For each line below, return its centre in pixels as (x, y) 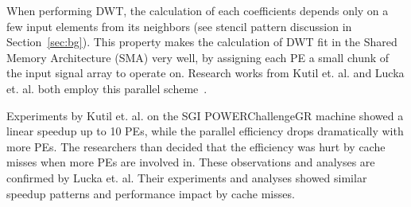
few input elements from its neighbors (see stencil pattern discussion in (179, 26)
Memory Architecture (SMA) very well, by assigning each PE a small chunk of (198, 57)
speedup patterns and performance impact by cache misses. (151, 193)
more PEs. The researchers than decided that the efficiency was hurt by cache (196, 146)
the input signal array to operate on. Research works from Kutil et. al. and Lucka (205, 73)
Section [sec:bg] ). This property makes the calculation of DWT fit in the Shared (202, 42)
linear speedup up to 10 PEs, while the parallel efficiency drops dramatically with (205, 131)
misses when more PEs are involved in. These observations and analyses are (191, 162)
